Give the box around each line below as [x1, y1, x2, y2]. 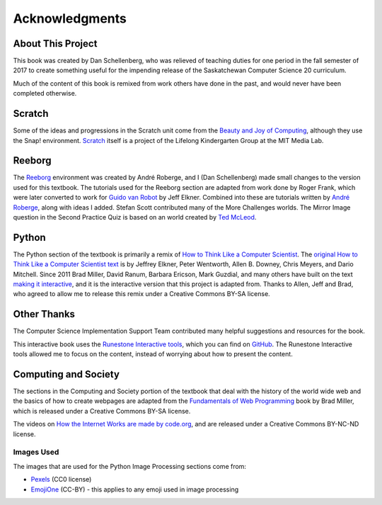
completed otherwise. [13, 89, 77, 98]
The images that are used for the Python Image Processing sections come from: [13, 462, 247, 470]
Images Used [13, 447, 59, 457]
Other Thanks [13, 308, 76, 320]
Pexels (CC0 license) [30, 475, 92, 484]
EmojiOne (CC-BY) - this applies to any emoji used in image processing [30, 485, 239, 494]
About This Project [13, 38, 98, 50]
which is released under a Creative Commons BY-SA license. [13, 407, 191, 415]
